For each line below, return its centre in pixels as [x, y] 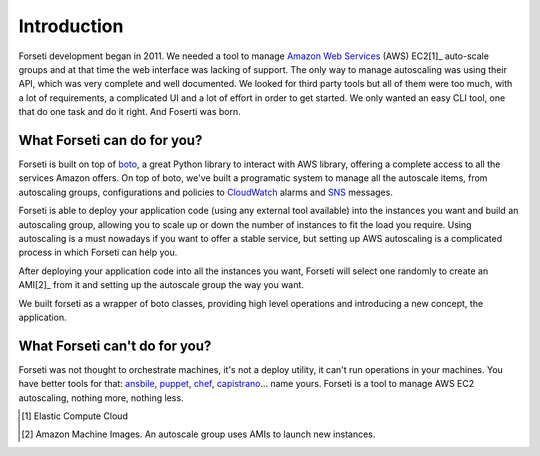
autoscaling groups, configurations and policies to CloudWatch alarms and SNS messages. [206, 192]
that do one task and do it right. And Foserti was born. [129, 112]
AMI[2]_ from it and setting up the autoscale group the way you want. [161, 285]
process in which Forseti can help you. [98, 252]
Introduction [71, 26]
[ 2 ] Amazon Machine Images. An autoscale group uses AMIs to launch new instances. [198, 434]
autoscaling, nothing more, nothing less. [101, 397]
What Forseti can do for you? [110, 140]
